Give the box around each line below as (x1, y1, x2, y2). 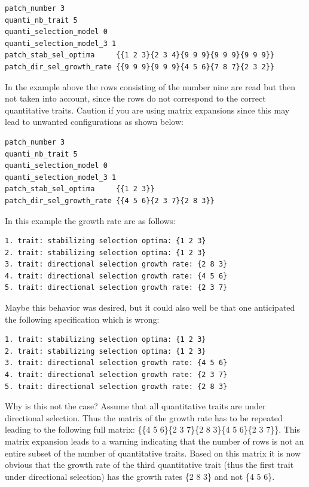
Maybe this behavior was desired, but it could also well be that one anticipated (5, 301, 295, 314)
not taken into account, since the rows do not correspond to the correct (5, 92, 266, 105)
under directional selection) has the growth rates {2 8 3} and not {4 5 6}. (5, 470, 275, 482)
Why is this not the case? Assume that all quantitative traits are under (5, 400, 266, 412)
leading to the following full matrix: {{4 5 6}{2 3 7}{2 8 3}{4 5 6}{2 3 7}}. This (5, 423, 300, 436)
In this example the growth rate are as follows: (5, 214, 176, 226)
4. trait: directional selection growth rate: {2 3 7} (5, 370, 228, 379)
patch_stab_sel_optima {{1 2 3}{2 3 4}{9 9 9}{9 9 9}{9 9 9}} (5, 51, 275, 60)
